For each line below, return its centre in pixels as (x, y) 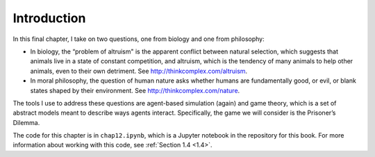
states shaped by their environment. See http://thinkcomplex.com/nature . (135, 90)
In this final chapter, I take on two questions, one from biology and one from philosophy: (139, 39)
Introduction (49, 18)
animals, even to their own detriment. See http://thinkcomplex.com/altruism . (139, 71)
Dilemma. (26, 122)
